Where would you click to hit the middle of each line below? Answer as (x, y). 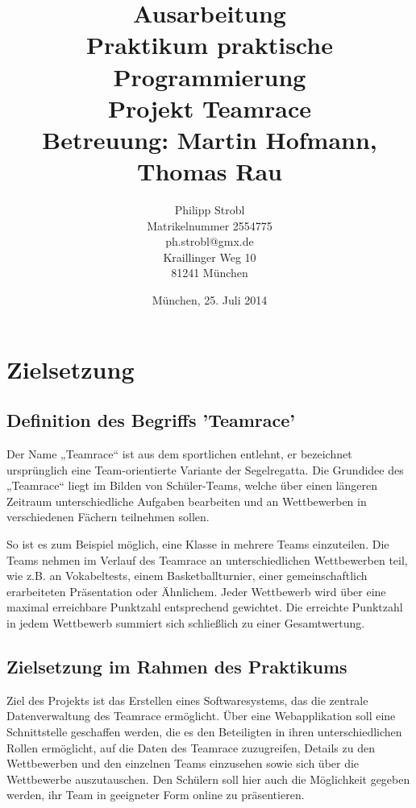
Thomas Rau (209, 171)
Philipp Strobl (210, 210)
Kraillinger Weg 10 (210, 257)
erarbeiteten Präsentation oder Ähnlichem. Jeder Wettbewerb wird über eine (196, 591)
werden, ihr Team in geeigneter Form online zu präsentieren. (156, 795)
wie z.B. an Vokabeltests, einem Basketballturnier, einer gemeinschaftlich (187, 576)
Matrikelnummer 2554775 (210, 225)
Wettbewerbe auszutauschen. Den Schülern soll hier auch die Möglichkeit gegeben (208, 779)
